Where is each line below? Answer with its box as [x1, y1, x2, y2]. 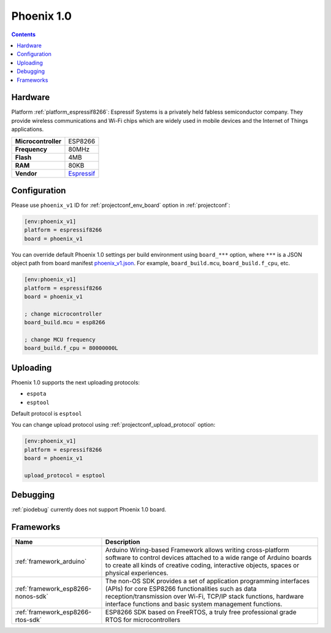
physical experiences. [105, 569, 169, 577]
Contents [11, 31, 36, 38]
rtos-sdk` [15, 616, 42, 624]
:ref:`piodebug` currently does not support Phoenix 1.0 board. [11, 506, 167, 513]
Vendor [15, 169, 37, 177]
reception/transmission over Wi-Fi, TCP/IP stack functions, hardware [105, 592, 304, 601]
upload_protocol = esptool [24, 472, 105, 479]
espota [26, 390, 47, 397]
